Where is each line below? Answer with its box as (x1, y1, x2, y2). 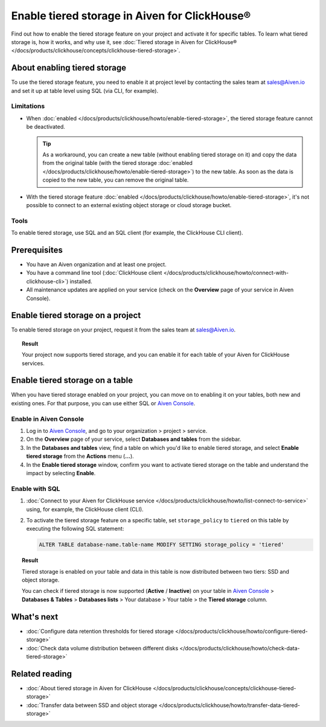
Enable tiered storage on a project (11, 310, 141, 321)
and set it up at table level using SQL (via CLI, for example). (11, 87, 159, 94)
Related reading (11, 668, 72, 679)
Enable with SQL (11, 484, 60, 493)
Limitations (11, 102, 45, 110)
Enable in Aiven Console (11, 414, 85, 423)
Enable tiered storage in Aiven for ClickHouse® (11, 9, 251, 22)
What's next (11, 612, 59, 622)
